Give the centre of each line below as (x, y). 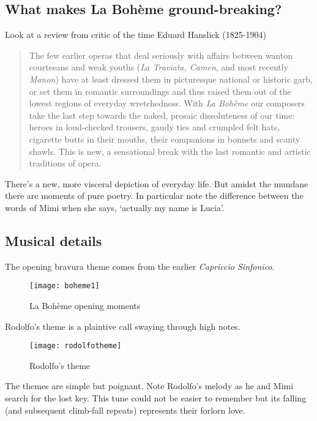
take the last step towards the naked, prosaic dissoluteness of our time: (162, 115)
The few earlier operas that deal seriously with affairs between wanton (161, 55)
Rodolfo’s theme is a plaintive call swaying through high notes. (123, 326)
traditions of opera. (65, 163)
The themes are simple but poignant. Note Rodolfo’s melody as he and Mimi (149, 386)
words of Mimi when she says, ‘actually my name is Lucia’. (115, 207)
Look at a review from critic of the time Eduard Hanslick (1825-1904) (136, 35)
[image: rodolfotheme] (76, 346)
